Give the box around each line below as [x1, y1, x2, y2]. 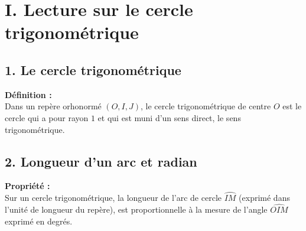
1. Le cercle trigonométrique [5, 60, 181, 79]
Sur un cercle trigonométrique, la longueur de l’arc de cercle [5, 191, 222, 204]
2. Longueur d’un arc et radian [5, 152, 197, 170]
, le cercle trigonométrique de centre [141, 100, 271, 112]
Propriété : [5, 180, 50, 192]
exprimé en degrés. [5, 214, 73, 227]
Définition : [5, 88, 52, 100]
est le [282, 100, 302, 112]
